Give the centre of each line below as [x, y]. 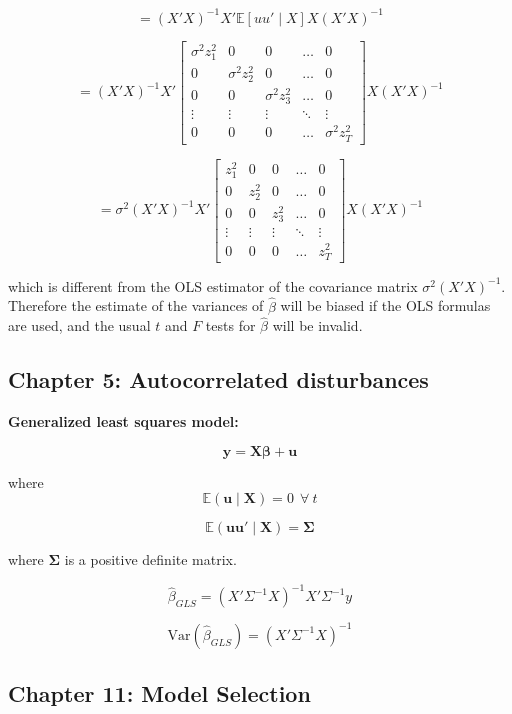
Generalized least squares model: [123, 421]
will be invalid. [317, 325]
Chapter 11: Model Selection [159, 693]
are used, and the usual [79, 325]
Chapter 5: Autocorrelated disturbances [218, 379]
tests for [230, 325]
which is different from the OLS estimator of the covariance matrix [213, 285]
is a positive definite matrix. [150, 559]
